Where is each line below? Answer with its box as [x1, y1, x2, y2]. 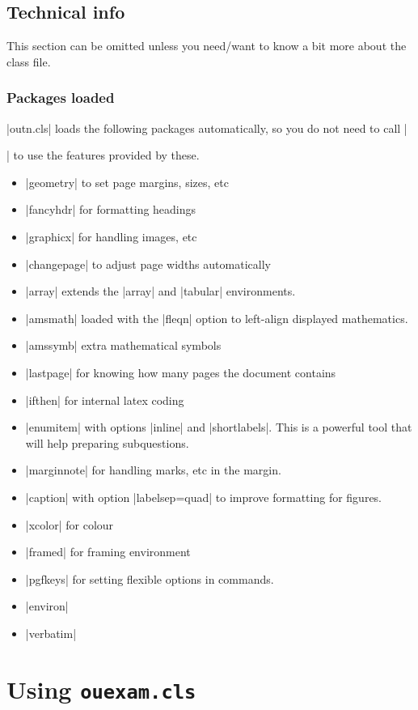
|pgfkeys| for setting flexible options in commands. [25, 570, 274, 587]
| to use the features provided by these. [6, 147, 200, 164]
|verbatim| [25, 624, 77, 641]
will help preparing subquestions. [25, 434, 189, 451]
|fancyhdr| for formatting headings [25, 201, 196, 218]
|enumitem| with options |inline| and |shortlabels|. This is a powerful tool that [25, 419, 412, 436]
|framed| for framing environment [25, 543, 191, 560]
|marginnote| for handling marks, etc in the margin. [25, 461, 281, 478]
